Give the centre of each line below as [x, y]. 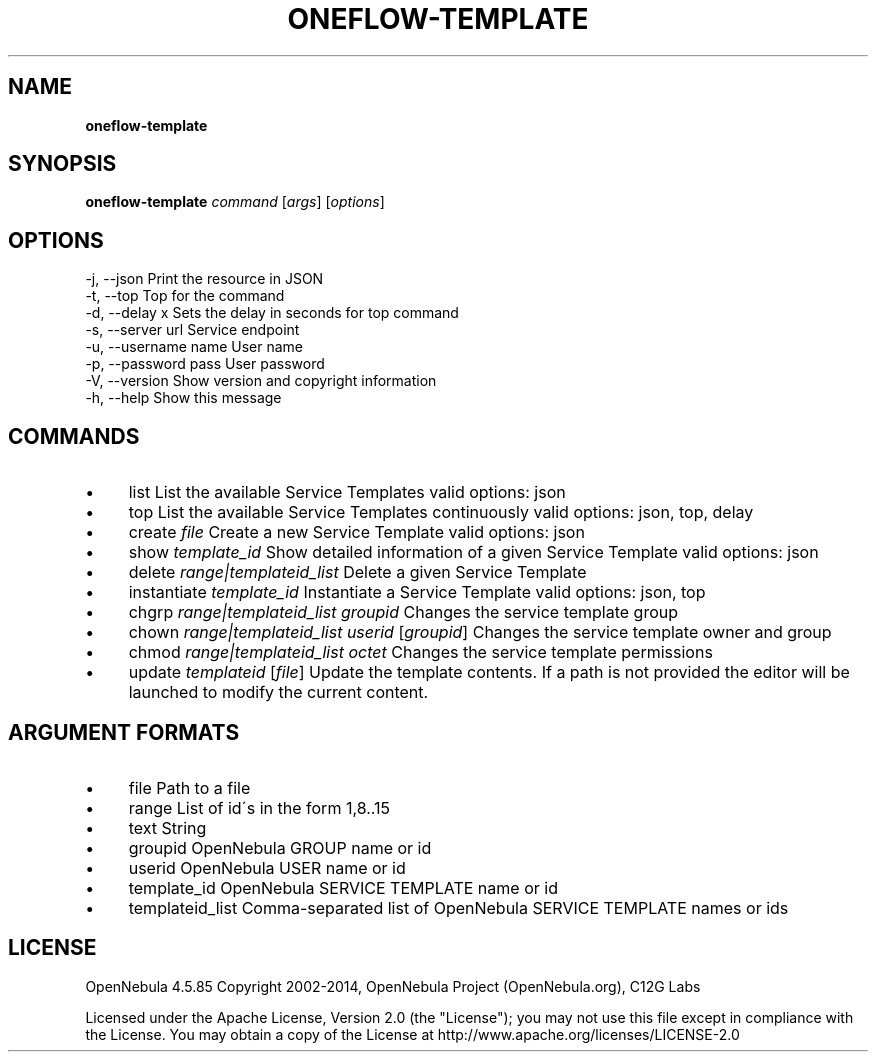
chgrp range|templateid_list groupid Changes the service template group [403, 612]
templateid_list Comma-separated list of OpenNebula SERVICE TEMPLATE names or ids [458, 907]
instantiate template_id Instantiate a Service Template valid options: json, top [417, 592]
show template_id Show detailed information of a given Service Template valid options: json [473, 552]
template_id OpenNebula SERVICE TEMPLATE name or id [343, 887]
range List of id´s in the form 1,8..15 [259, 807]
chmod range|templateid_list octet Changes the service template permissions [420, 652]
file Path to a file [189, 787]
